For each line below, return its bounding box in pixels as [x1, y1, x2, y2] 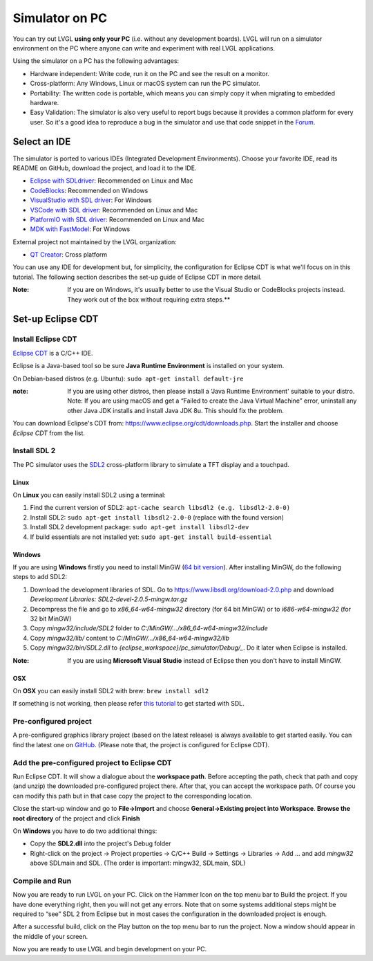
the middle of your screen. [12, 932, 88, 940]
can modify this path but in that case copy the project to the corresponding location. [12, 791, 253, 800]
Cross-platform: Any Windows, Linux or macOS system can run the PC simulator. [30, 80, 260, 88]
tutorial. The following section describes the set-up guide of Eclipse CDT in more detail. [12, 273, 262, 281]
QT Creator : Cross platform [30, 250, 108, 259]
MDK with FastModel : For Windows [30, 225, 131, 233]
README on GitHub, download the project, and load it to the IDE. [12, 163, 197, 172]
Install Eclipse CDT [12, 334, 77, 344]
